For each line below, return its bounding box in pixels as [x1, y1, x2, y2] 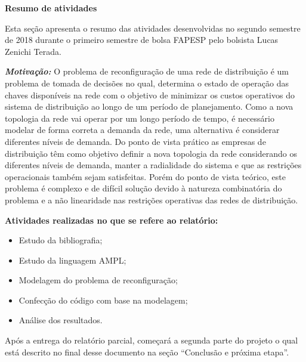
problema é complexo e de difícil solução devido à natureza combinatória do [5, 182, 282, 194]
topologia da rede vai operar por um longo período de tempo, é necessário [5, 112, 274, 124]
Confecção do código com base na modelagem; [18, 293, 188, 306]
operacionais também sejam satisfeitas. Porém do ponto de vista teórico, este [5, 170, 286, 182]
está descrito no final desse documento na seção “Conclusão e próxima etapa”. [5, 345, 289, 358]
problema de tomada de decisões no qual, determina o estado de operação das [5, 76, 289, 89]
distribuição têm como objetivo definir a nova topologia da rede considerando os [5, 147, 298, 159]
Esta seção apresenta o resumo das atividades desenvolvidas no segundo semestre [5, 21, 301, 34]
